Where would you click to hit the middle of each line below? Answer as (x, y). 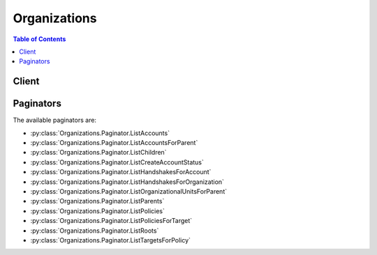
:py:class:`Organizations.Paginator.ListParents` (97, 201)
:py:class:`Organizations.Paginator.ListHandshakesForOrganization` (127, 182)
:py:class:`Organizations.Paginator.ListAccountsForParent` (114, 143)
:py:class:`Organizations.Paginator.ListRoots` (95, 231)
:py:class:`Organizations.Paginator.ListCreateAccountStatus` (117, 162)
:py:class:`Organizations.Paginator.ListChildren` (98, 153)
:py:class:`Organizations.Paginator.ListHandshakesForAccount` (121, 172)
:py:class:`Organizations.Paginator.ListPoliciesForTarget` (111, 221)
